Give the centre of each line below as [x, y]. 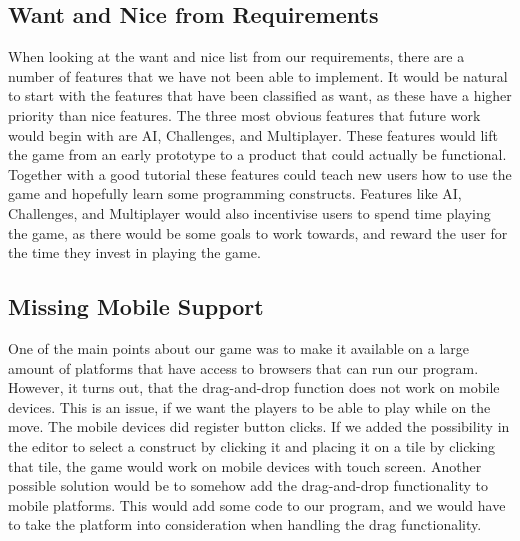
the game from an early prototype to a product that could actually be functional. [257, 154]
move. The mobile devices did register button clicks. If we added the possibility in [259, 426]
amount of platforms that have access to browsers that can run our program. [243, 367]
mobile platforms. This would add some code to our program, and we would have [257, 504]
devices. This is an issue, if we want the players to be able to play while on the [249, 406]
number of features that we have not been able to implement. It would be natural [258, 75]
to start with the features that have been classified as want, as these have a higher [260, 95]
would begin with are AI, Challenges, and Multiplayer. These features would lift [253, 134]
